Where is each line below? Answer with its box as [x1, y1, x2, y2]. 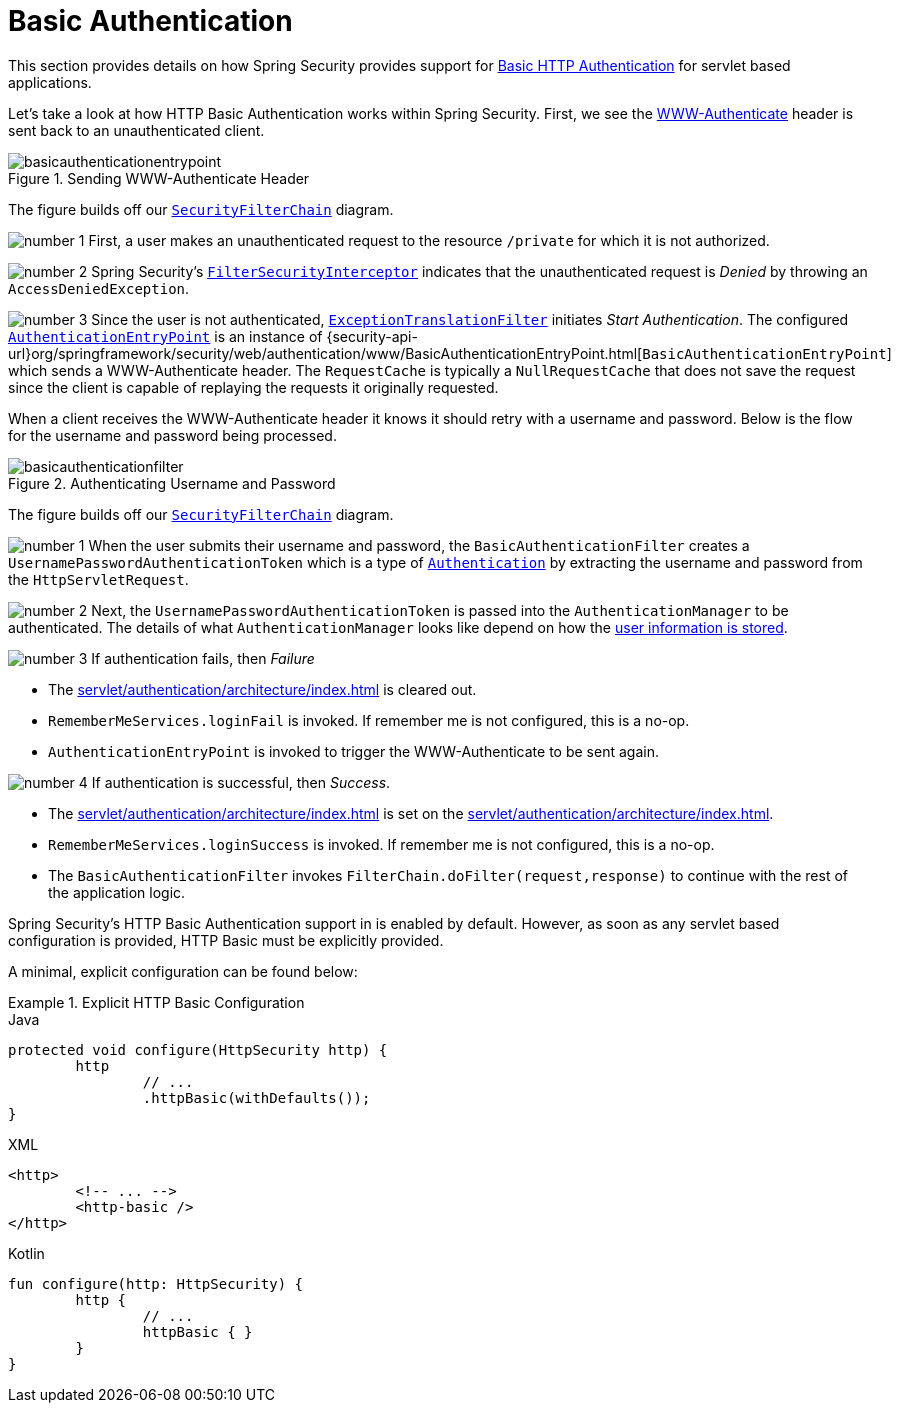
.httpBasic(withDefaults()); [142, 1089, 371, 1106]
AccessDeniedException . [8, 279, 190, 297]
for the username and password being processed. [8, 426, 337, 444]
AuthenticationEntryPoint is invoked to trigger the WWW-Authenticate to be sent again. [48, 742, 659, 760]
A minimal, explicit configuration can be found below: [8, 962, 358, 980]
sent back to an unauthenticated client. [8, 121, 265, 139]
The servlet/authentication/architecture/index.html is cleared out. [48, 680, 477, 698]
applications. [8, 73, 92, 91]
